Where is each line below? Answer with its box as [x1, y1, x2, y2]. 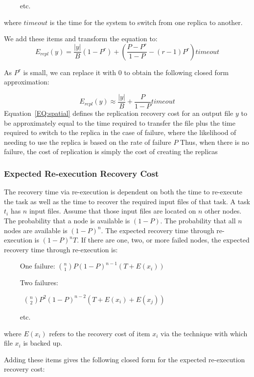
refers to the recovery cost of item [49, 328, 150, 338]
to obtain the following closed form [124, 67, 229, 77]
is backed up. [23, 338, 63, 348]
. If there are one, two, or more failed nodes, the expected [77, 235, 250, 245]
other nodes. [204, 206, 242, 216]
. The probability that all [160, 215, 236, 225]
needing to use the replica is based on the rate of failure [4, 136, 171, 147]
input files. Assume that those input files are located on [29, 206, 196, 216]
